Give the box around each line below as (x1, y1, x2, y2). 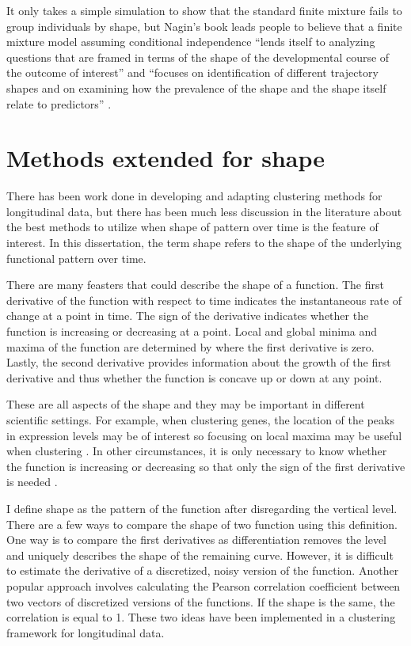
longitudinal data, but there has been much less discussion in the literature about (6, 203, 402, 219)
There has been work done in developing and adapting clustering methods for (6, 188, 382, 204)
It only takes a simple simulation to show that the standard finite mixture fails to (6, 2, 402, 18)
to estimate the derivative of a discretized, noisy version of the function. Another (6, 562, 399, 579)
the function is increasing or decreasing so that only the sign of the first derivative (6, 458, 405, 474)
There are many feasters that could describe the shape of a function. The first (6, 276, 384, 293)
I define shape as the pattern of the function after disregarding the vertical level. (6, 500, 398, 516)
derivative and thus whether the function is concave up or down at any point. (6, 369, 382, 386)
